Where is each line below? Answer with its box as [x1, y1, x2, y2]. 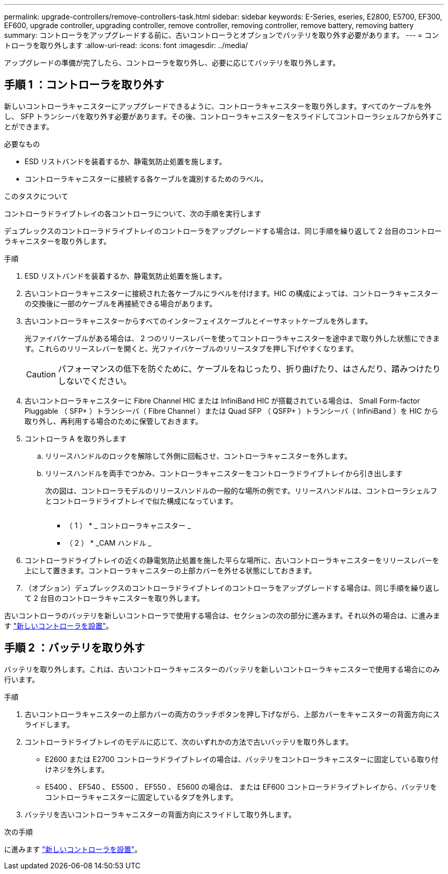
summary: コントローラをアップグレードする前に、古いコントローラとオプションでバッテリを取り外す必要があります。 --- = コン [4, 31, 439, 39]
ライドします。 [25, 720, 74, 729]
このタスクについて [4, 191, 69, 200]
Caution [26, 369, 56, 379]
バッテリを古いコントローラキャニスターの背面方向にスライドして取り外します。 [25, 810, 296, 819]
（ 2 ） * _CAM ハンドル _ [65, 538, 152, 547]
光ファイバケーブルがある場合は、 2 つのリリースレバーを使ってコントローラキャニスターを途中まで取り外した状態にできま [25, 333, 440, 343]
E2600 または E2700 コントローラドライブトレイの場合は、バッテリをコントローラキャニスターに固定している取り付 [45, 754, 439, 764]
